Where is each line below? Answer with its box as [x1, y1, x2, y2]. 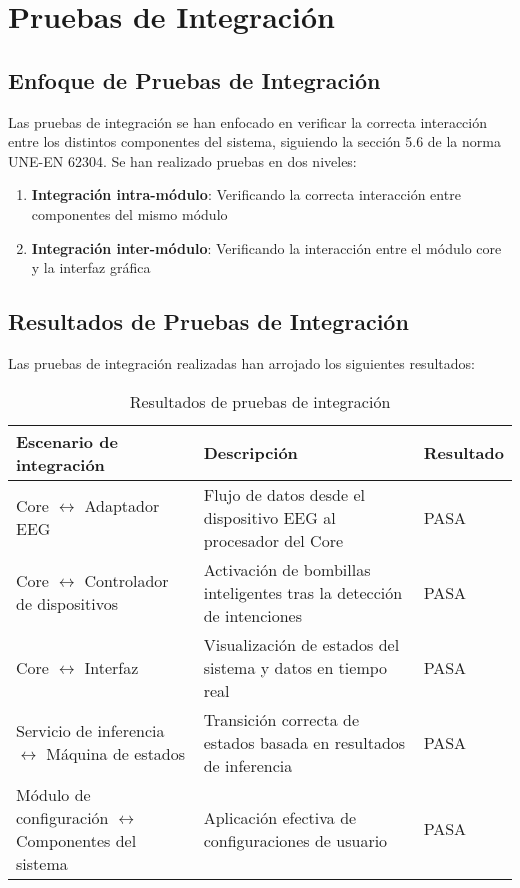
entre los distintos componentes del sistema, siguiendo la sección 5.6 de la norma [8, 131, 501, 152]
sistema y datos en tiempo [203, 655, 388, 679]
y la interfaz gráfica [31, 257, 151, 278]
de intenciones [203, 603, 303, 627]
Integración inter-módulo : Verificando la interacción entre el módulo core [31, 237, 502, 258]
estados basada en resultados [203, 730, 406, 754]
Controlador [84, 569, 169, 593]
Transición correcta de [203, 707, 360, 731]
